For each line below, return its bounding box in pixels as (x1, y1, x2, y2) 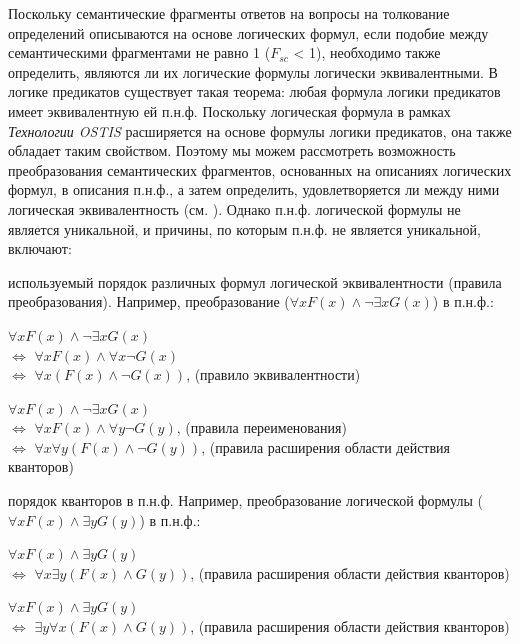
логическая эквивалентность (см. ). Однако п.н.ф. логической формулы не (8, 198, 461, 219)
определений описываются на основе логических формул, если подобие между (8, 22, 489, 43)
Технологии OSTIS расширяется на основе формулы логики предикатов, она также (8, 120, 512, 141)
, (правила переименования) (176, 417, 347, 438)
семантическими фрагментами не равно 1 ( (8, 42, 271, 63)
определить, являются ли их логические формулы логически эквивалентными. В (8, 61, 498, 82)
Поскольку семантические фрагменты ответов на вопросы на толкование (8, 3, 450, 23)
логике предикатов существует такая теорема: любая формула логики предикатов (8, 81, 501, 102)
